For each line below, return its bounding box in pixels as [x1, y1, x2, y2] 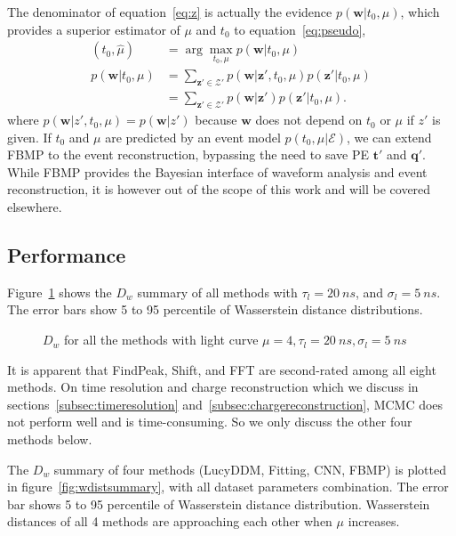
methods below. [7, 430, 92, 449]
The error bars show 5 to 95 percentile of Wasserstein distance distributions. [7, 300, 423, 319]
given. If [7, 127, 52, 146]
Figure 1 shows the [7, 282, 112, 301]
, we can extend [346, 127, 432, 146]
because [195, 110, 237, 129]
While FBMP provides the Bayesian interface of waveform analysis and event [7, 162, 428, 181]
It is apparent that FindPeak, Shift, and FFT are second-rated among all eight [7, 360, 436, 378]
